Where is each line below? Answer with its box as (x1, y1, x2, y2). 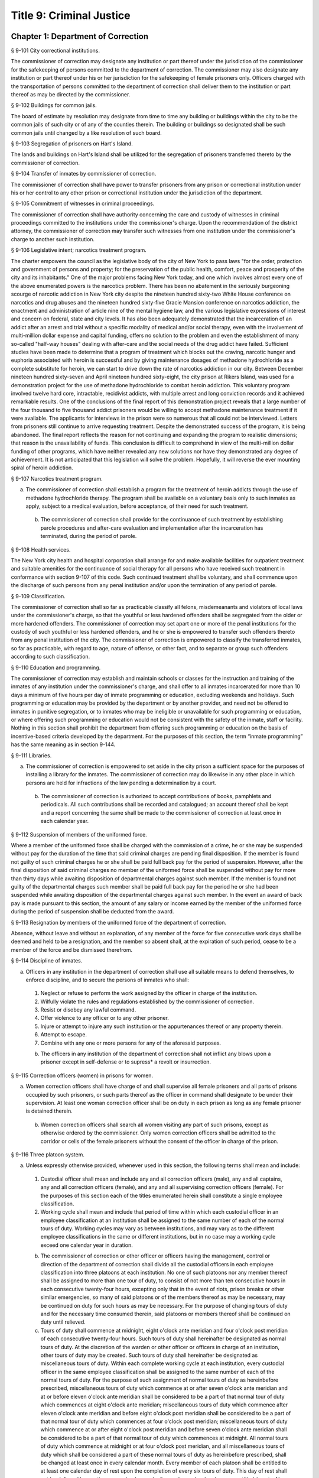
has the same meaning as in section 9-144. (11, 741, 116, 748)
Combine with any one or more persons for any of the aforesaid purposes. (40, 1039, 222, 1046)
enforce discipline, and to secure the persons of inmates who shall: (25, 976, 189, 983)
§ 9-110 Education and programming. (11, 664, 101, 671)
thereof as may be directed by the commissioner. (11, 91, 131, 98)
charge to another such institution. (11, 235, 95, 242)
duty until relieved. (40, 1318, 86, 1325)
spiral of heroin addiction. (11, 464, 73, 471)
